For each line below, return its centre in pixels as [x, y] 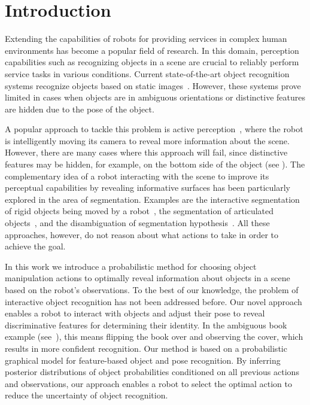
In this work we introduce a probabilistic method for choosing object [131, 266]
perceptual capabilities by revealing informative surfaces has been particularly [148, 188]
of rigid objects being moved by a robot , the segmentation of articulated [139, 211]
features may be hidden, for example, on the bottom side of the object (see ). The [155, 164]
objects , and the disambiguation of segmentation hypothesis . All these [137, 223]
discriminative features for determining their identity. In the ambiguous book [146, 325]
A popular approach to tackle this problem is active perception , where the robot [154, 129]
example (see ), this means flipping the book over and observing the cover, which [154, 337]
